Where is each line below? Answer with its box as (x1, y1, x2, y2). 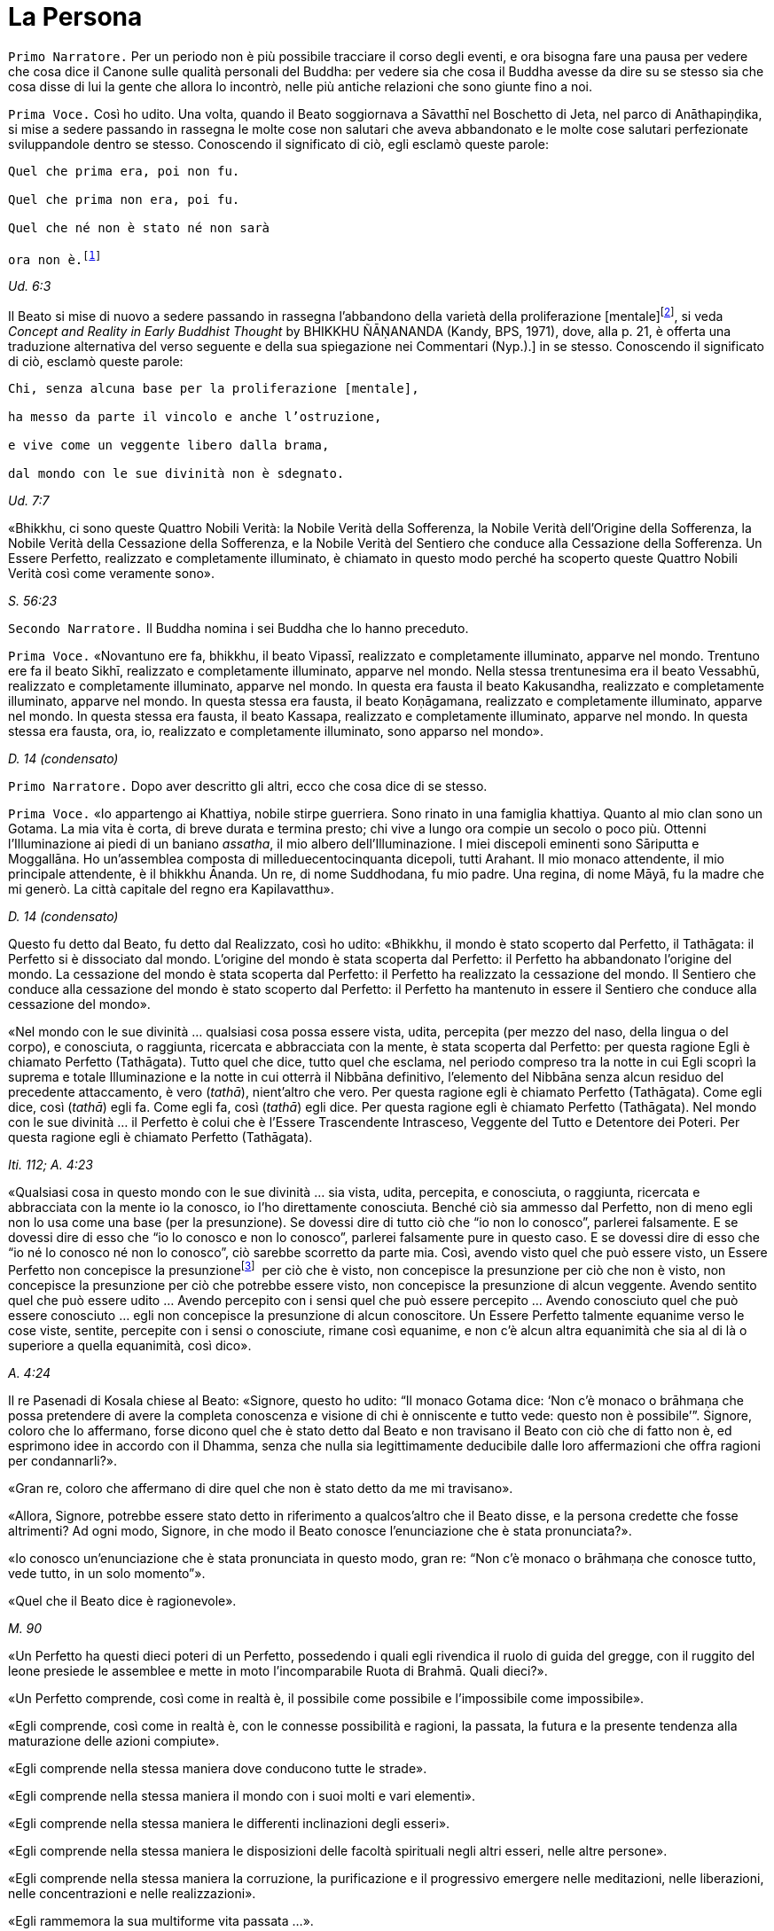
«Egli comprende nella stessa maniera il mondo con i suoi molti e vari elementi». (8, 1787, 475, 1803)
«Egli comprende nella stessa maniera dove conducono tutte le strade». (8, 1760, 427, 1776)
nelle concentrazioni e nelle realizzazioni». (8, 1885, 256, 1901)
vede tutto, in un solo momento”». (8, 1565, 206, 1581)
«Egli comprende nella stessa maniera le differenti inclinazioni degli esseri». (8, 1815, 450, 1831)
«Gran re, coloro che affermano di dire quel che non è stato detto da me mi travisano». (8, 1480, 513, 1496)
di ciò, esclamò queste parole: (8, 354, 184, 370)
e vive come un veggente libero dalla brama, (8, 438, 330, 453)
